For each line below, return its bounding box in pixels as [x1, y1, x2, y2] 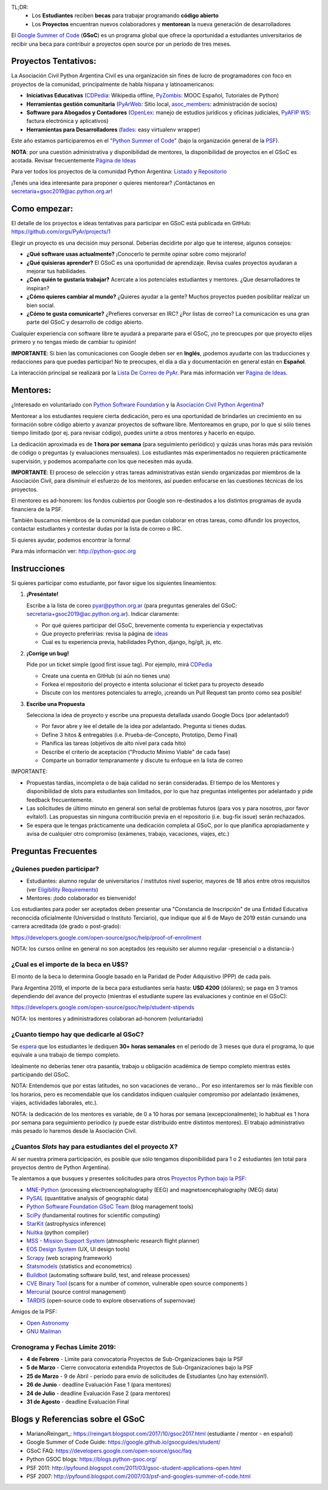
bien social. [26, 301, 55, 309]
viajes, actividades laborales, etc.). [11, 1099, 98, 1107]
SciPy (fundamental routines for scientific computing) [26, 1211, 160, 1219]
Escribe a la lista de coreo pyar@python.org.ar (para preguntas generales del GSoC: [26, 601, 237, 609]
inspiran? [26, 284, 50, 292]
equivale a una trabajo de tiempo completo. [11, 1051, 120, 1058]
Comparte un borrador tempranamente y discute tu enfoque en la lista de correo [41, 757, 243, 764]
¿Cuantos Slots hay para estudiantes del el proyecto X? [11, 1142, 178, 1151]
